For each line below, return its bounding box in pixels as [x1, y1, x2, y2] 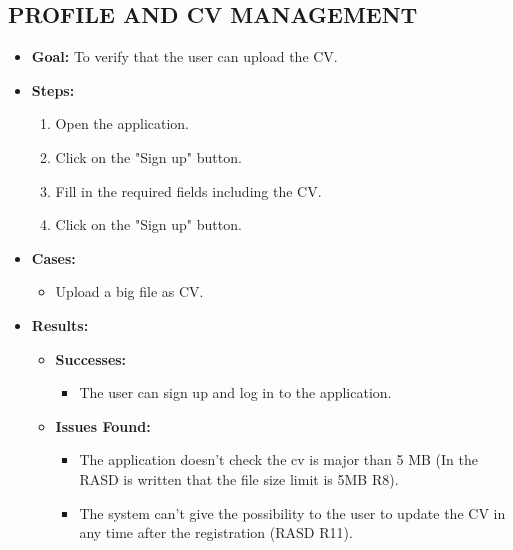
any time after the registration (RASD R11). [79, 522, 353, 543]
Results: [31, 314, 89, 335]
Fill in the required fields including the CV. [55, 180, 322, 201]
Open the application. [55, 113, 190, 134]
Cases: [31, 247, 76, 268]
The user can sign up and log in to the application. [79, 382, 392, 403]
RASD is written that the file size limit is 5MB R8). [79, 468, 399, 489]
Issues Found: [55, 415, 151, 436]
